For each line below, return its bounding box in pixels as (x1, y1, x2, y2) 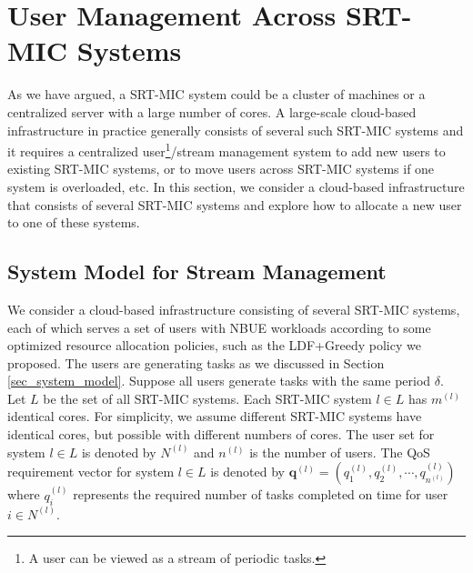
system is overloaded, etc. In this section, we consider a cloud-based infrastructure (7, 176, 465, 196)
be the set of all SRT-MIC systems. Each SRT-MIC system (43, 388, 372, 407)
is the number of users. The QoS (249, 442, 430, 461)
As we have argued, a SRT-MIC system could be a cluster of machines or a (7, 85, 426, 104)
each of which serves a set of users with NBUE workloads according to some (7, 317, 431, 337)
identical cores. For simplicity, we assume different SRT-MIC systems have (7, 407, 422, 426)
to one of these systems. (7, 213, 140, 232)
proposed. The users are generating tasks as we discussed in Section (7, 353, 385, 372)
